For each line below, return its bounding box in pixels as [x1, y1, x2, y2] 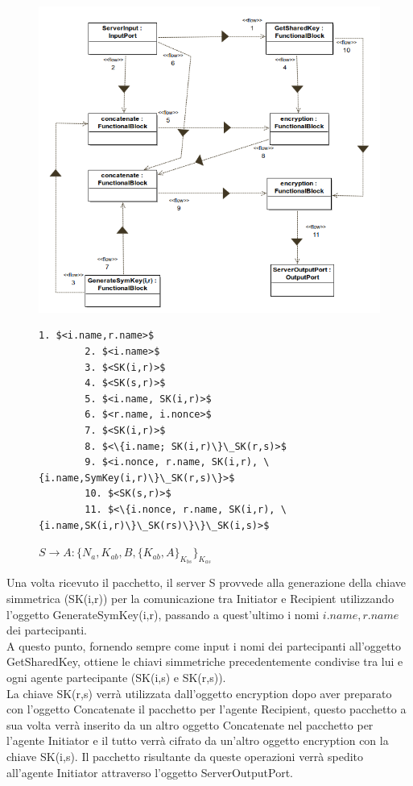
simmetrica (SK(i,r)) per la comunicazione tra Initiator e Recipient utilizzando [6, 589, 394, 606]
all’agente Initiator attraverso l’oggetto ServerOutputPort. [6, 763, 293, 780]
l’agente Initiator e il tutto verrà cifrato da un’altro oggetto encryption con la [6, 732, 389, 749]
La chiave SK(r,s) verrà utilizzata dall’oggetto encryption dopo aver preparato [6, 684, 392, 701]
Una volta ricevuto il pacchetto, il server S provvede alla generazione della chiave [6, 574, 407, 591]
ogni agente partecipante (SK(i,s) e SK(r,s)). [6, 668, 226, 685]
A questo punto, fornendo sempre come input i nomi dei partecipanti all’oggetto [6, 637, 401, 654]
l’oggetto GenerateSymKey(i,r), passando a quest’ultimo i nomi [6, 605, 320, 622]
